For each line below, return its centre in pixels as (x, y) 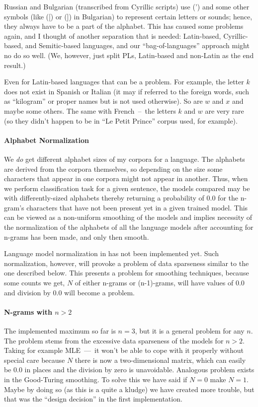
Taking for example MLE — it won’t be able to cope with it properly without (124, 350)
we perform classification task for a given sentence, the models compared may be (127, 188)
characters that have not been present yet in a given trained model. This (137, 207)
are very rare (224, 110)
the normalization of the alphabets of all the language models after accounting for (129, 227)
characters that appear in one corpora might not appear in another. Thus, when (126, 178)
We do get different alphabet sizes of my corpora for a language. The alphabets (125, 159)
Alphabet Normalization (46, 140)
